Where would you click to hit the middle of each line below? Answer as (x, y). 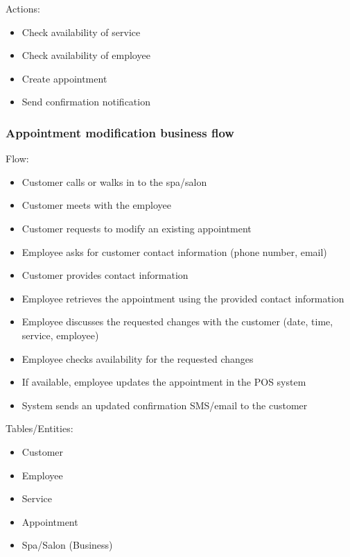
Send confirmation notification (86, 102)
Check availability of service (81, 32)
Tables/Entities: (40, 428)
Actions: (23, 8)
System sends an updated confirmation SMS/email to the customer (165, 405)
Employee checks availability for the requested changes (138, 358)
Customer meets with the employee (96, 205)
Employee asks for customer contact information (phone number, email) (174, 251)
